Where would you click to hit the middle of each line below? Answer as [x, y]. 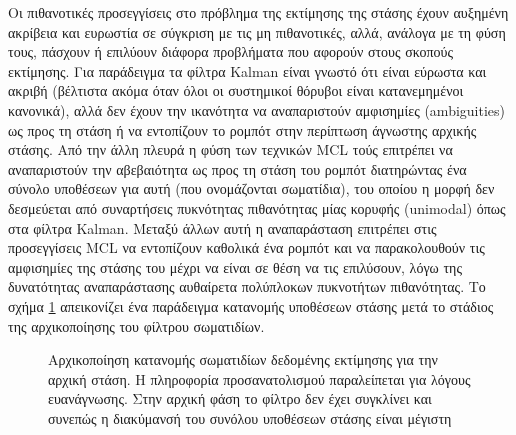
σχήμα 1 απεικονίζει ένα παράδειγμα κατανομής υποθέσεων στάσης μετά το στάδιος [251, 305]
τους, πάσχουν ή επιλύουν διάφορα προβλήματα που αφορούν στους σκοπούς [231, 51]
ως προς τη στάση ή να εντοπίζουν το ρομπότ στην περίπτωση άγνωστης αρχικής [242, 129]
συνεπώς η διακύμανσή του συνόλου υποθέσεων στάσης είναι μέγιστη [250, 417]
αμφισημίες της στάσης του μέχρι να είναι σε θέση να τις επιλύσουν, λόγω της [235, 266]
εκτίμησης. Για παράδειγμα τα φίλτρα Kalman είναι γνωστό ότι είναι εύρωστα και [247, 70]
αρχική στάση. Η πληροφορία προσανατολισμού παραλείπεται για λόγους [259, 378]
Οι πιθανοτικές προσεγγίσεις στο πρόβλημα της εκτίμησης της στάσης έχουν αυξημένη [258, 12]
